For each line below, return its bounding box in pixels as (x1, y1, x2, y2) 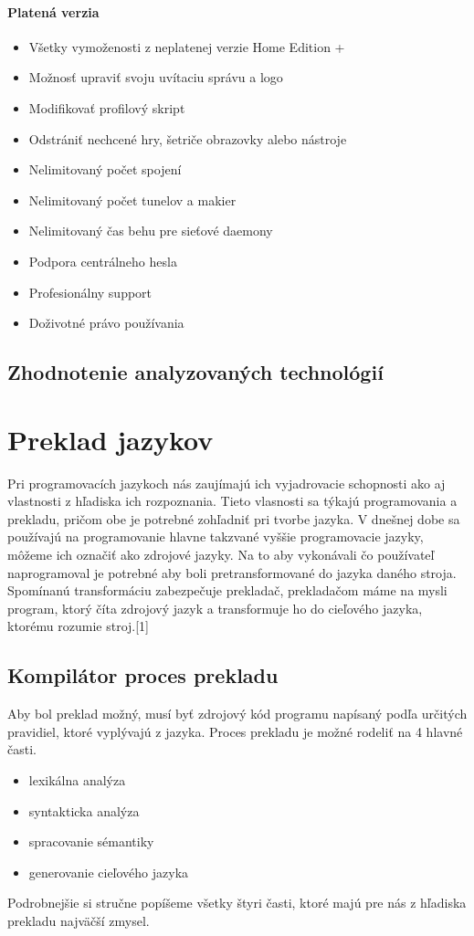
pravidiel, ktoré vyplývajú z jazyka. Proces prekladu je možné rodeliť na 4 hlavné (7, 721, 463, 741)
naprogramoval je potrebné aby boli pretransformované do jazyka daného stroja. (7, 563, 457, 582)
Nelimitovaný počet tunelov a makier (28, 190, 237, 209)
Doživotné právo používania (28, 313, 184, 332)
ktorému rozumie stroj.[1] (7, 616, 149, 636)
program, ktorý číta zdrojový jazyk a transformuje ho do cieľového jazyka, (7, 598, 423, 617)
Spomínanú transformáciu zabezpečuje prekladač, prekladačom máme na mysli (7, 581, 448, 600)
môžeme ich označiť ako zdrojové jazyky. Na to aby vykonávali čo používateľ (7, 545, 435, 564)
